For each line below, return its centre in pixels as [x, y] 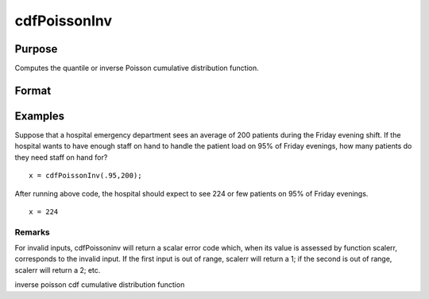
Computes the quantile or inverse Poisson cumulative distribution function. [137, 68]
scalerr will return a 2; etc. [58, 270]
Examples [40, 116]
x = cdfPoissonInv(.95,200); [85, 176]
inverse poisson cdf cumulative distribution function [100, 285]
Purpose [36, 49]
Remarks [33, 232]
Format [33, 90]
